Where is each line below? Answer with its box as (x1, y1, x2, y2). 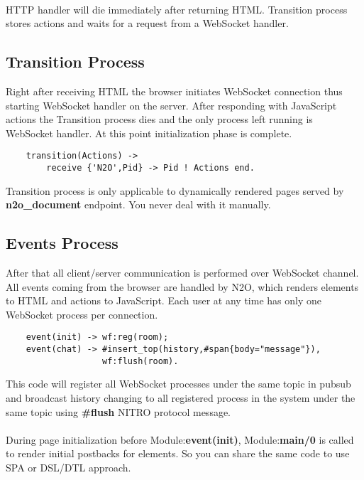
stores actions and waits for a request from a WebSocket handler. (6, 16, 289, 31)
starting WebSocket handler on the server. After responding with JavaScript (6, 97, 337, 112)
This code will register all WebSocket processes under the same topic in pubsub (6, 376, 351, 391)
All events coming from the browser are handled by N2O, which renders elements (6, 279, 359, 294)
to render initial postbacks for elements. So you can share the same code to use (6, 446, 350, 461)
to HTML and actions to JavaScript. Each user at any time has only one (6, 293, 321, 308)
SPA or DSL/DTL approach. (6, 459, 131, 474)
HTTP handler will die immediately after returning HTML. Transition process (6, 1, 348, 16)
